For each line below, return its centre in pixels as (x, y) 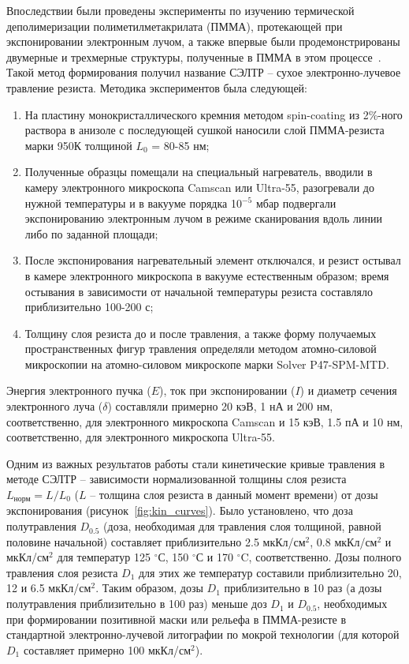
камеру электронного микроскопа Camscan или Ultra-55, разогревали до (199, 187)
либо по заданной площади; (91, 233)
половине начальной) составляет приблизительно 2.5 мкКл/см (156, 541)
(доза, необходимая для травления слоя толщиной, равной (242, 526)
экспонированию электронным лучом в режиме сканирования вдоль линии (204, 218)
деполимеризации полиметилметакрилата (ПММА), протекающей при (175, 26)
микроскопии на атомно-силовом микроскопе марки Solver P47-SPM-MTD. (207, 364)
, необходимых (352, 604)
